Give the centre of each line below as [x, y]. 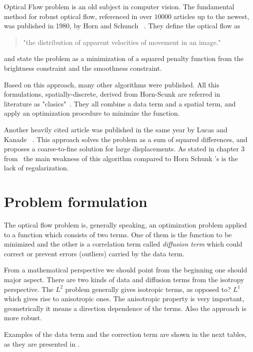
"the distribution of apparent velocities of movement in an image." [122, 42]
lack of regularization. [36, 168]
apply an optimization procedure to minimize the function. [92, 113]
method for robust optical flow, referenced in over [78, 16]
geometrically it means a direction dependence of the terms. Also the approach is [125, 308]
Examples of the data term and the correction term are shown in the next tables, [125, 334]
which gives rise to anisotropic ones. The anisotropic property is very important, [124, 299]
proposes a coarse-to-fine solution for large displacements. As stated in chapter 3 [124, 149]
